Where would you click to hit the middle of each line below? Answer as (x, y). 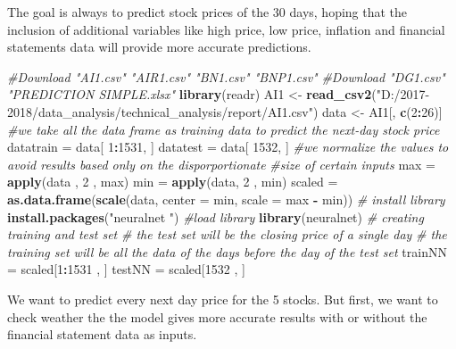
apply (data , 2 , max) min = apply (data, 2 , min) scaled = (173, 182)
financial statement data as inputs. (102, 334)
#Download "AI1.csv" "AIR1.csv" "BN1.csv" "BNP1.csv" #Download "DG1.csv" (226, 76)
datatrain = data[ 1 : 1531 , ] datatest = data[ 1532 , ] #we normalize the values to (228, 147)
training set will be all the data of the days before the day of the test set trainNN (227, 251)
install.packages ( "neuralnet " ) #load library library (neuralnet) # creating (216, 216)
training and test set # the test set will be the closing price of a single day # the (227, 234)
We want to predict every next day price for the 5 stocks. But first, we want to (223, 299)
